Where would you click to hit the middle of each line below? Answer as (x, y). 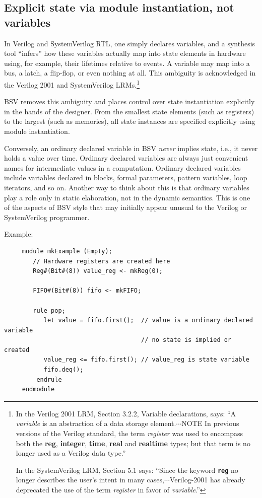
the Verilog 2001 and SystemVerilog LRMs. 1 (72, 84)
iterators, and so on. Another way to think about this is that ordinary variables (127, 187)
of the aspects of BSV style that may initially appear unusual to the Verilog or (126, 207)
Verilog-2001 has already (207, 480)
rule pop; (49, 310)
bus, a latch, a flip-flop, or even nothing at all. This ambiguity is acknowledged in (130, 73)
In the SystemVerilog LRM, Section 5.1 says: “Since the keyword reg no (127, 470)
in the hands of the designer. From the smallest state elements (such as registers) (129, 111)
